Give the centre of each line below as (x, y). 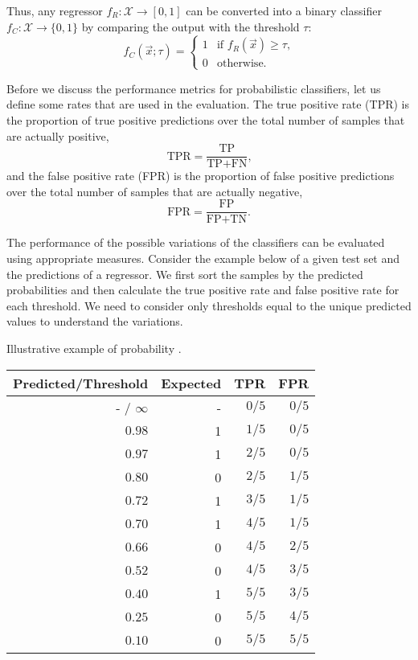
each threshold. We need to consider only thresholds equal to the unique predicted (209, 305)
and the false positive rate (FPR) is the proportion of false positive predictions (201, 176)
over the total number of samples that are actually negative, (155, 191)
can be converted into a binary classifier (284, 10)
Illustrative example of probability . (94, 348)
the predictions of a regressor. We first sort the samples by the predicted (185, 274)
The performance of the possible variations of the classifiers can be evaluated (196, 242)
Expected (191, 383)
